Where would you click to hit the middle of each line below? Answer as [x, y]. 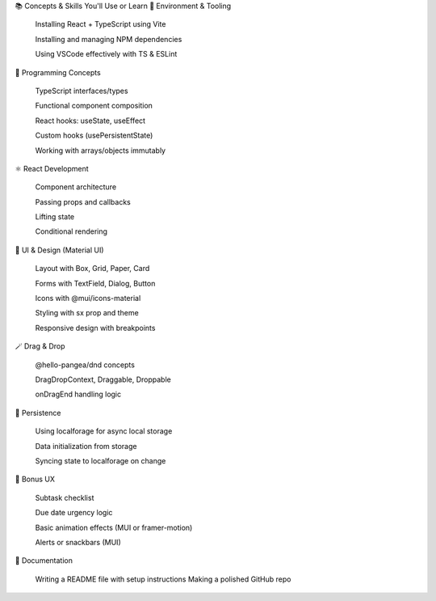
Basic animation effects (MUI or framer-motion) [114, 527]
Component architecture [76, 187]
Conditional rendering [71, 231]
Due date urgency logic [74, 513]
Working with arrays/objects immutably [100, 150]
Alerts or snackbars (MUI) [78, 542]
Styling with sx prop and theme [87, 313]
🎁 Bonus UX [35, 479]
